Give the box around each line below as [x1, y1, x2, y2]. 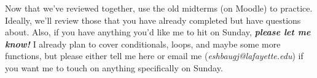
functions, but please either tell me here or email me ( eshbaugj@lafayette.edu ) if [5, 49, 303, 62]
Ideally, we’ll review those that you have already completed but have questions [5, 13, 301, 26]
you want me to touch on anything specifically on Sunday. [5, 61, 223, 74]
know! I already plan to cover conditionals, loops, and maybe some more [5, 37, 281, 50]
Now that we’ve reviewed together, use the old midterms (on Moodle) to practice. [5, 2, 313, 14]
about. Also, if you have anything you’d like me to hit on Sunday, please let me [5, 26, 311, 38]
